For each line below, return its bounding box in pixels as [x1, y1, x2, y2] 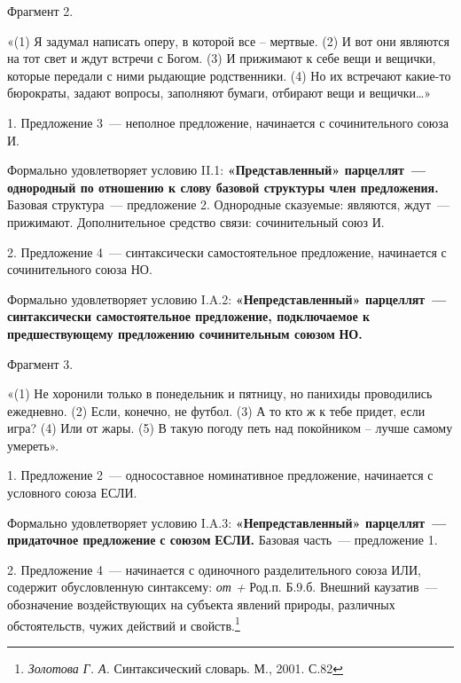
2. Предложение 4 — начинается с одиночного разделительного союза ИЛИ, [7, 560, 421, 578]
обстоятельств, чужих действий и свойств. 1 [7, 613, 240, 634]
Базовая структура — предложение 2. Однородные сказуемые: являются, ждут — [7, 195, 449, 214]
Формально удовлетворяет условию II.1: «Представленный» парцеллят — [7, 161, 426, 179]
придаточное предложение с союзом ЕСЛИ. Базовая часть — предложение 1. [7, 530, 438, 549]
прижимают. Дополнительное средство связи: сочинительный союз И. [7, 212, 385, 231]
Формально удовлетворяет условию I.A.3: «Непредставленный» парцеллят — [7, 513, 447, 531]
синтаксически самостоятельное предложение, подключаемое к [7, 307, 371, 326]
